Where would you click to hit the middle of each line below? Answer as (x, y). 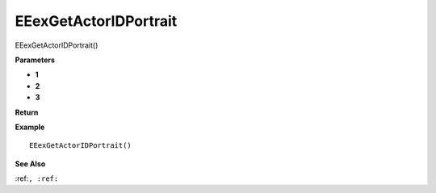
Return (27, 112)
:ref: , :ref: (37, 178)
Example (30, 127)
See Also (30, 164)
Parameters (35, 60)
